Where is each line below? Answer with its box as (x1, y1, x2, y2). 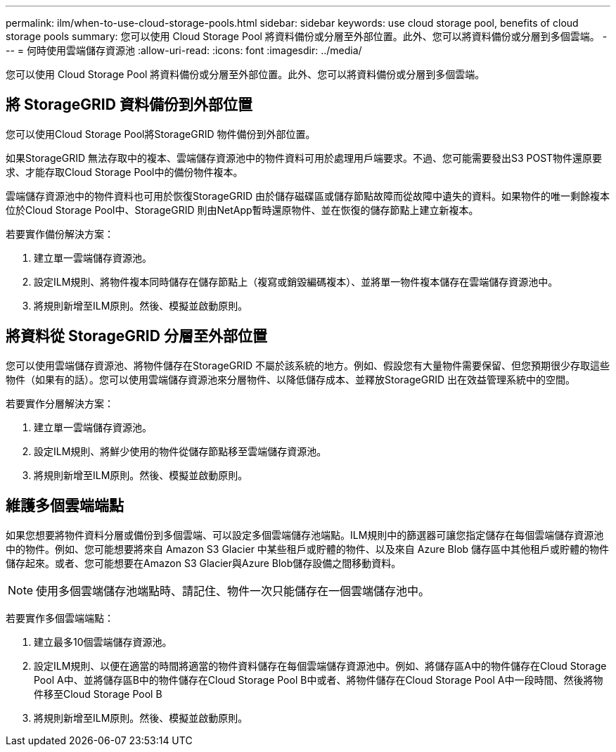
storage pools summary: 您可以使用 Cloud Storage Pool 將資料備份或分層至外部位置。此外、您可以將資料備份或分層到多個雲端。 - (6, 30, 608, 42)
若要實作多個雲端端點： (6, 611, 114, 624)
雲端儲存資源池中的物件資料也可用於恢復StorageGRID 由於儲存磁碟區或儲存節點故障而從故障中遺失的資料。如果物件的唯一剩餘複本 (6, 189, 610, 202)
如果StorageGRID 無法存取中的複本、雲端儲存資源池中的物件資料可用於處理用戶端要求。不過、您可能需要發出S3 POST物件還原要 (6, 151, 603, 164)
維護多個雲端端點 (6, 497, 124, 515)
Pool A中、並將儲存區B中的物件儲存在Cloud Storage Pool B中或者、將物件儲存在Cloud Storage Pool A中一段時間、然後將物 (34, 673, 603, 686)
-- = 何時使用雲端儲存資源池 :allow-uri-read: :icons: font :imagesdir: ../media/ (6, 44, 362, 56)
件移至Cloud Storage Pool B (34, 687, 162, 700)
